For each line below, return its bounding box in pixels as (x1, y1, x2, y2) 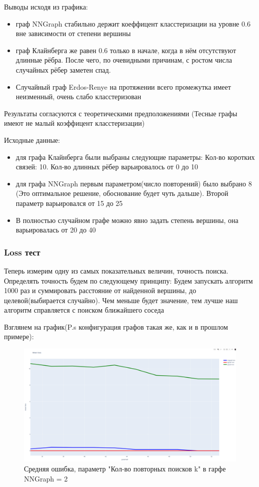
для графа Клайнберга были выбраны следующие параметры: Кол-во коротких (15, 151, 255, 162)
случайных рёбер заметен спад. (15, 64, 111, 75)
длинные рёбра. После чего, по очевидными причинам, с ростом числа (15, 55, 232, 65)
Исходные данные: (4, 134, 60, 145)
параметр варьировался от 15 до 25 (15, 197, 123, 208)
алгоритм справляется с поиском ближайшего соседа (4, 305, 164, 315)
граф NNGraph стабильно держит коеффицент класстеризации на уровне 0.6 (15, 18, 250, 29)
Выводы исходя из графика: (4, 2, 88, 12)
